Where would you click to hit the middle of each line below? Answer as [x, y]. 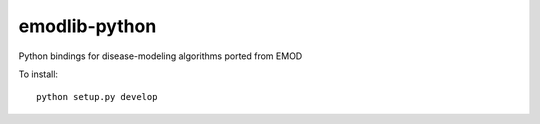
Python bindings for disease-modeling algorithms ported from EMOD [160, 56]
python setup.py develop [97, 97]
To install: [38, 74]
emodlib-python [87, 26]
